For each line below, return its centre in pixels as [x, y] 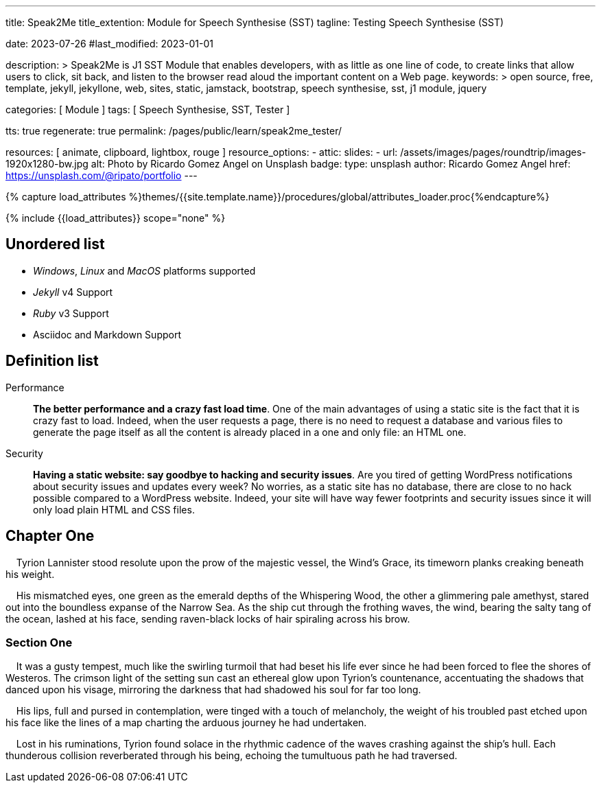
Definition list [52, 361]
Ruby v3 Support [71, 313]
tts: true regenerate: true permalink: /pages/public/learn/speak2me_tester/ [174, 131]
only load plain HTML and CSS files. [114, 509]
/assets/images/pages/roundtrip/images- [493, 152]
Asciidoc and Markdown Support [107, 334]
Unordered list [55, 244]
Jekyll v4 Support [73, 292]
